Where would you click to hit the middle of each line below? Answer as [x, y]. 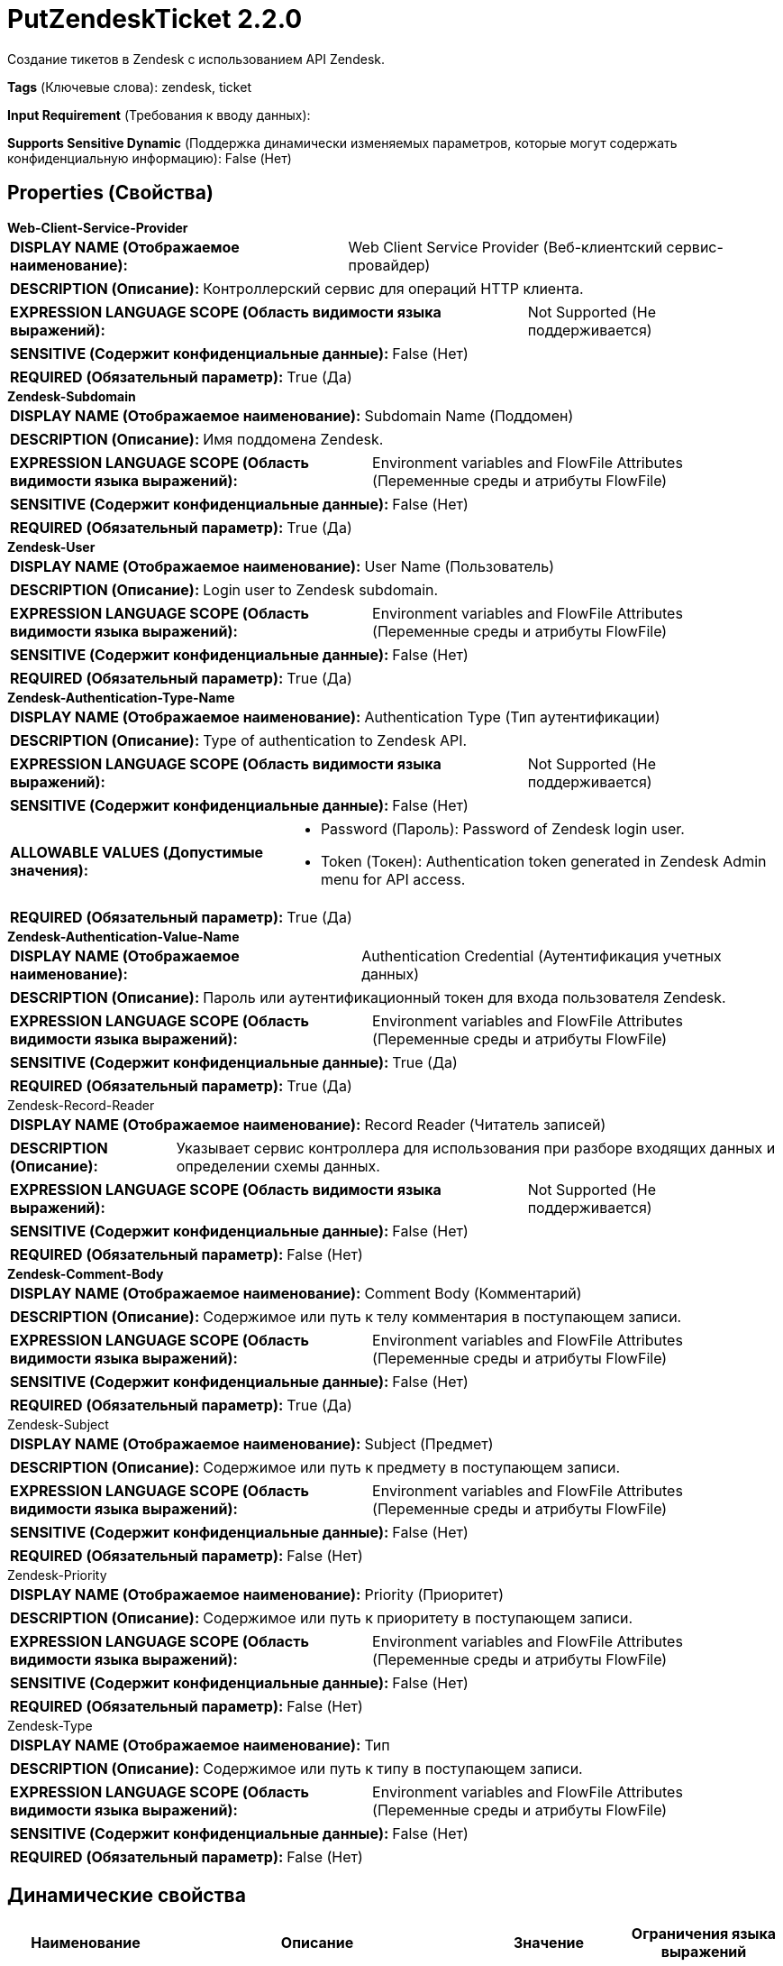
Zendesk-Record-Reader [81, 1105]
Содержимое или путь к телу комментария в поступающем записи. [442, 1316]
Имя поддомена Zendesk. [293, 439]
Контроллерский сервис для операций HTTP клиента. [393, 288]
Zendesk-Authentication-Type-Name [121, 697]
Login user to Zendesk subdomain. [321, 589]
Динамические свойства [127, 1896]
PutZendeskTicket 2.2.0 [155, 19]
